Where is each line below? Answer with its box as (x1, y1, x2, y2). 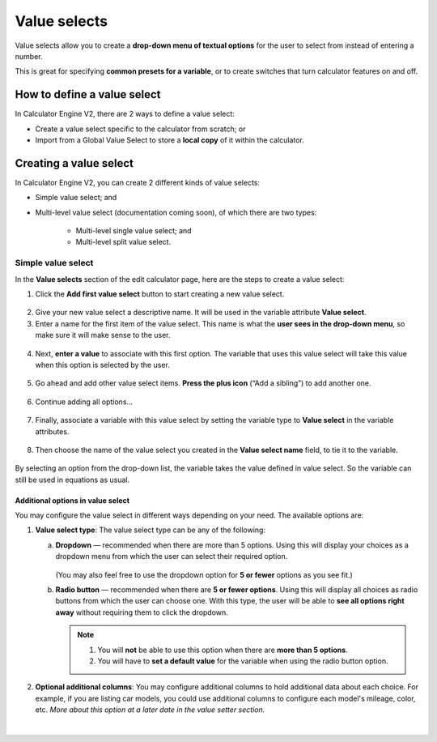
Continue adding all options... (35, 397, 134, 407)
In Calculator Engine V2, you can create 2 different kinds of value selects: (15, 177, 261, 187)
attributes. (35, 426, 70, 437)
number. (15, 51, 43, 61)
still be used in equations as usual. (15, 475, 129, 484)
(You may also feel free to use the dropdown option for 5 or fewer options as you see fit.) (55, 569, 354, 579)
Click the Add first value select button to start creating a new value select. (35, 289, 285, 299)
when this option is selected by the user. (35, 360, 170, 369)
